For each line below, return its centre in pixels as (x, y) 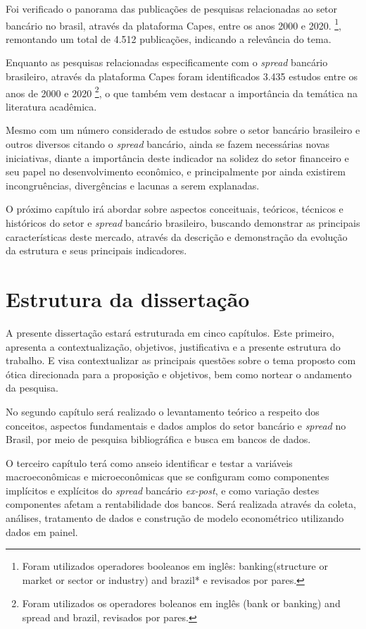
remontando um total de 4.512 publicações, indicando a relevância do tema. (169, 38)
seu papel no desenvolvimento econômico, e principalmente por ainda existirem (176, 172)
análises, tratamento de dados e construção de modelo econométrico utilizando (175, 518)
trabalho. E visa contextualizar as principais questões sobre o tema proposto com (181, 360)
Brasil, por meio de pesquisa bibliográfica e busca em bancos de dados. (158, 439)
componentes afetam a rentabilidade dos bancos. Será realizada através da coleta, (181, 504)
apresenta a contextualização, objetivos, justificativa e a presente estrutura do (173, 346)
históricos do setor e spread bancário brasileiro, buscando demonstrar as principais (183, 223)
